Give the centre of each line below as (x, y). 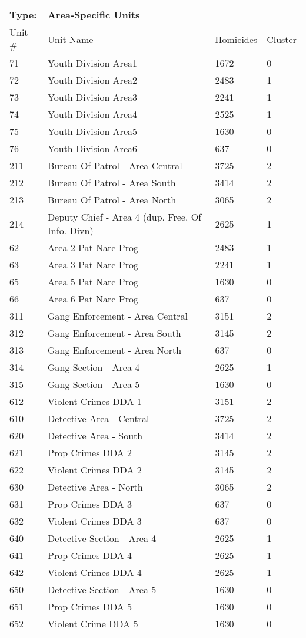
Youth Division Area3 (92, 97)
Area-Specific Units (94, 14)
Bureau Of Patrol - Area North (112, 200)
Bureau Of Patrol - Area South (112, 182)
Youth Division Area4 (92, 114)
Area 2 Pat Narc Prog (93, 247)
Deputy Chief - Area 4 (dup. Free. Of (125, 217)
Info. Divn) (71, 230)
